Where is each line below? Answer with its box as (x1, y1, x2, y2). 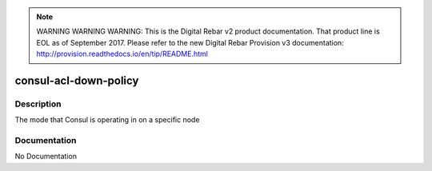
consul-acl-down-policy (14, 74, 139, 87)
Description (14, 98, 62, 109)
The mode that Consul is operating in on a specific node (14, 115, 200, 125)
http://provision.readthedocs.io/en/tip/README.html (36, 49, 208, 59)
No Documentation (14, 152, 78, 161)
